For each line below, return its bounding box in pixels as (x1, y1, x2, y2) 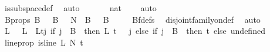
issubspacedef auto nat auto (4, 2, 157, 13)
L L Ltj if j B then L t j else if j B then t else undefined (4, 25, 265, 37)
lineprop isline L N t (4, 36, 83, 48)
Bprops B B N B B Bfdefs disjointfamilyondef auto (4, 13, 261, 25)
